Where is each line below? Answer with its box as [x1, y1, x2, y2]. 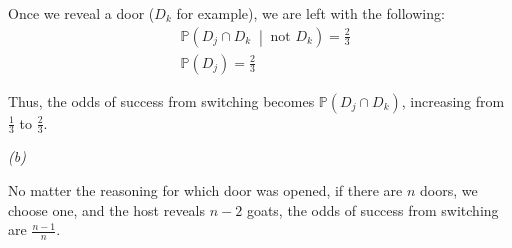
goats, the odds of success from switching [246, 199, 499, 220]
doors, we [420, 180, 478, 201]
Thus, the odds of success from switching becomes [8, 90, 315, 111]
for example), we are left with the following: [176, 3, 445, 23]
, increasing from [401, 90, 505, 111]
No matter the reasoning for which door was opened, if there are [8, 180, 403, 201]
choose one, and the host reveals [8, 199, 206, 220]
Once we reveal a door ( [8, 3, 155, 23]
